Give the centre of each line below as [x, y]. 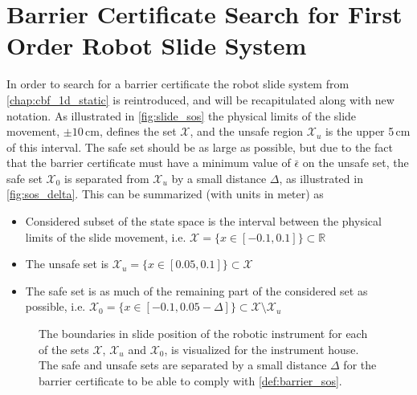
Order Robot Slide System [157, 45]
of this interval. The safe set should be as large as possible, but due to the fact [200, 147]
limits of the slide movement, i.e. [106, 236]
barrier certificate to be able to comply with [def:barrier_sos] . [190, 380]
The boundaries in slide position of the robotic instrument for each [203, 334]
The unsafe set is [67, 264]
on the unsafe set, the [356, 163]
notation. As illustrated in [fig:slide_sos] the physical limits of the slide [182, 115]
